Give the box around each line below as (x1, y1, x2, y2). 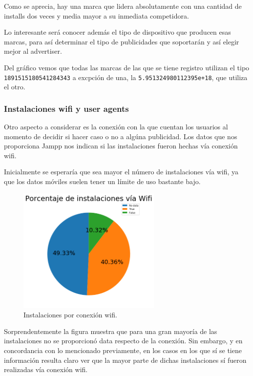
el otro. (4, 82, 25, 92)
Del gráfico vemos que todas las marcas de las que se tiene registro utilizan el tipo (4, 62, 250, 72)
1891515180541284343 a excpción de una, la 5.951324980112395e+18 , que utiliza (4, 72, 248, 82)
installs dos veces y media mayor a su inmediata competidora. (4, 10, 189, 21)
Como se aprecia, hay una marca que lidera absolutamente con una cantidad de (4, 1, 242, 11)
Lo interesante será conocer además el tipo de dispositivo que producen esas (4, 27, 231, 37)
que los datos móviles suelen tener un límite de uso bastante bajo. (4, 176, 201, 186)
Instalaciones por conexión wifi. (23, 310, 117, 320)
